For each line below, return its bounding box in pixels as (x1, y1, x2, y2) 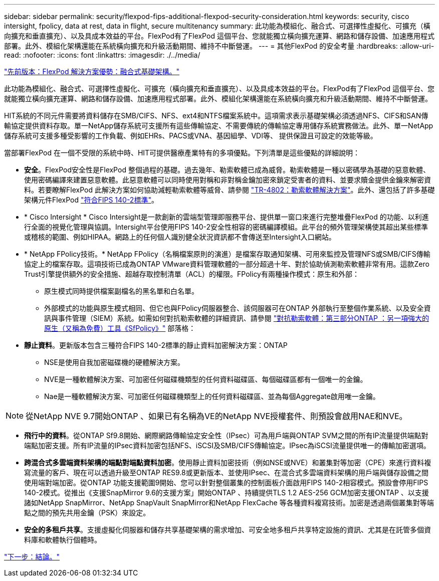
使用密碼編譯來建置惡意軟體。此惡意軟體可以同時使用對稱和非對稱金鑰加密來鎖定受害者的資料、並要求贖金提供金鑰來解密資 (24, 175, 431, 184)
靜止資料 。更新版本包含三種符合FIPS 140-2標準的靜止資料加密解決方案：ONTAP (24, 341, 288, 349)
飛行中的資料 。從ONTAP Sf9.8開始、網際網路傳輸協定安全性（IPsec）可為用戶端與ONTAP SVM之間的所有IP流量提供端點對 (24, 431, 428, 440)
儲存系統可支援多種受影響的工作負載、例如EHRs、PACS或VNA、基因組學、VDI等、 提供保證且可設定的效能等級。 (4, 131, 377, 140)
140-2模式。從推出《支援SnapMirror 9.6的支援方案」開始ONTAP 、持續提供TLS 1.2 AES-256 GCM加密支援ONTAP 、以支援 (24, 488, 429, 497)
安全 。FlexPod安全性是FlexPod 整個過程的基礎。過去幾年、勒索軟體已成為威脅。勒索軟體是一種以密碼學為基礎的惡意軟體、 (24, 165, 430, 174)
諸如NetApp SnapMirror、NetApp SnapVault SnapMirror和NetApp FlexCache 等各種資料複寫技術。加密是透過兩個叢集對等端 (24, 498, 434, 507)
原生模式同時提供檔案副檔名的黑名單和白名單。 (44, 287, 198, 295)
